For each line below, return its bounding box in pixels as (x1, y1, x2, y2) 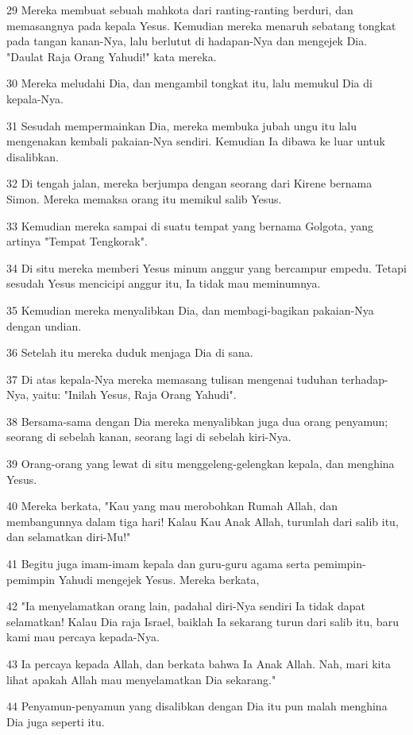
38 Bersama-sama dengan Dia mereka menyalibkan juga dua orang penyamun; (6, 412, 388, 429)
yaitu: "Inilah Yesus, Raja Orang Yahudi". (33, 386, 237, 403)
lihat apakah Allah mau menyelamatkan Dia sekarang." (6, 671, 276, 687)
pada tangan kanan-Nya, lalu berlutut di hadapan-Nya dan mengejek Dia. (6, 33, 368, 49)
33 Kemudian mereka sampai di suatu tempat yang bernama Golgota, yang (6, 217, 373, 234)
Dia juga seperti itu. (6, 713, 105, 729)
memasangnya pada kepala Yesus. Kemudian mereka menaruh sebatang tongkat (6, 17, 396, 33)
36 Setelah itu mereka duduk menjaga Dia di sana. (6, 344, 253, 361)
